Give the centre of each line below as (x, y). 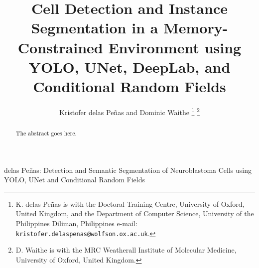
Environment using (175, 47)
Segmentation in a (95, 28)
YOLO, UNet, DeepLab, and (129, 67)
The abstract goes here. (46, 133)
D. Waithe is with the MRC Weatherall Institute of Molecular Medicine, (126, 250)
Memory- (196, 28)
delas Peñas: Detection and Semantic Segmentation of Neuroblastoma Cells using (128, 170)
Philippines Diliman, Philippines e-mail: (76, 223)
